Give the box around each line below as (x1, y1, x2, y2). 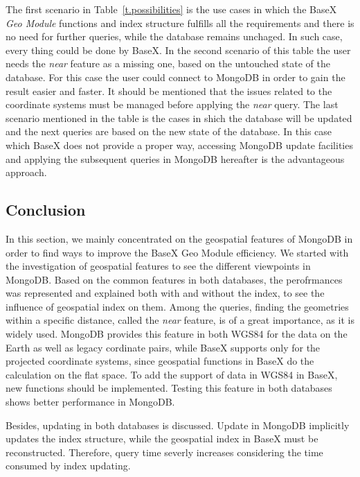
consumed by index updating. (6, 458, 131, 473)
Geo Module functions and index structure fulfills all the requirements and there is (6, 15, 354, 30)
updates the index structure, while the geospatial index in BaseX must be (6, 431, 318, 446)
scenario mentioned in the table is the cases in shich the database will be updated (6, 110, 352, 125)
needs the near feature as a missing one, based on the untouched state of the (6, 56, 330, 71)
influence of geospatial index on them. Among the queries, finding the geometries (6, 299, 349, 313)
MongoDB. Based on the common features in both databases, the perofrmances (6, 272, 343, 286)
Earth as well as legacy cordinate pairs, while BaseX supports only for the (6, 340, 321, 354)
